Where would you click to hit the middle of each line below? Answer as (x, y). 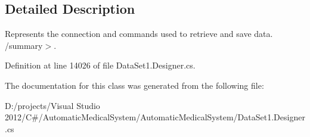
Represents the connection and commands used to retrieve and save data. (139, 34)
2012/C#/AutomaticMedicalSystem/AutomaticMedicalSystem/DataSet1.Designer (155, 117)
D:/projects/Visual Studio (52, 105)
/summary (24, 45)
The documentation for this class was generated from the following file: (134, 85)
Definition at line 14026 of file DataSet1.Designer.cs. (100, 65)
